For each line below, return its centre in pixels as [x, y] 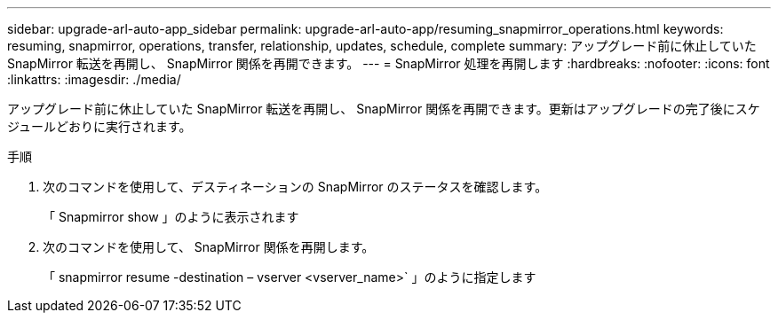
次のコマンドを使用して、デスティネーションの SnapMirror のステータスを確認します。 [295, 187]
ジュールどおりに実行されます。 [99, 126]
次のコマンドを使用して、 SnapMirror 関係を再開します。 [209, 247]
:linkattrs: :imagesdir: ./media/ [94, 79]
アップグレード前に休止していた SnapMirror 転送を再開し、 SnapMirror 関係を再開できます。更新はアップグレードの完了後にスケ [384, 109]
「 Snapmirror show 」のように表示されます [171, 217]
